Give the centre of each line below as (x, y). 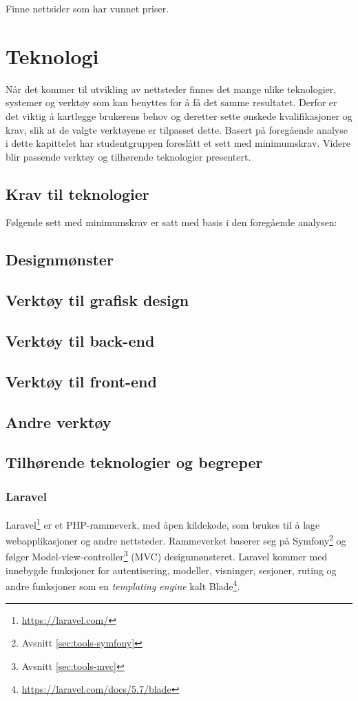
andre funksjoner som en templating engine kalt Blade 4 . (123, 585)
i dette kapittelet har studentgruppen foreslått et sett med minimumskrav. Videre (178, 143)
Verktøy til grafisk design (97, 300)
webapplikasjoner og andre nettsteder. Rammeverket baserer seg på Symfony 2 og (176, 539)
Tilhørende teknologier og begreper (134, 462)
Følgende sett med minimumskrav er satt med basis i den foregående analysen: (171, 222)
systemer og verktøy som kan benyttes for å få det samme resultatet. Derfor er (171, 102)
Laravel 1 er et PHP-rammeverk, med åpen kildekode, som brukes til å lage (163, 523)
